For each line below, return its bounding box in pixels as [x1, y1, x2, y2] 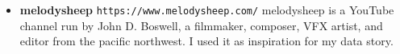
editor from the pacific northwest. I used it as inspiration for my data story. [19, 33, 394, 49]
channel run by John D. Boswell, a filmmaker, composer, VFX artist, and [19, 17, 383, 33]
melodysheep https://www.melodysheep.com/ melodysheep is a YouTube [19, 2, 394, 17]
